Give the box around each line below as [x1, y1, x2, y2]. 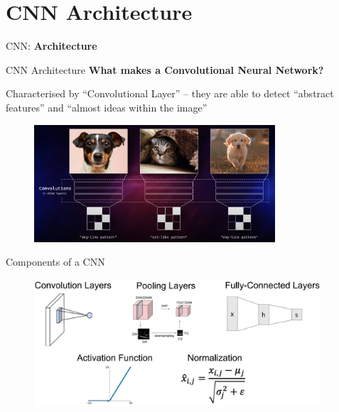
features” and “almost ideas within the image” [6, 99, 208, 114]
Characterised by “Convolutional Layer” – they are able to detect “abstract [6, 86, 334, 101]
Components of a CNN [6, 254, 105, 269]
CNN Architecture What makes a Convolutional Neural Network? [6, 62, 324, 77]
